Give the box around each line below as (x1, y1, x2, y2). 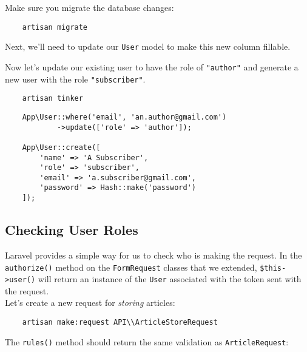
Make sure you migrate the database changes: (5, 1, 174, 13)
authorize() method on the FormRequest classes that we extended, (5, 260, 257, 273)
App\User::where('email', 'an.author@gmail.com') (22, 112, 227, 121)
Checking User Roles (5, 220, 138, 239)
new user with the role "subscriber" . (5, 72, 146, 85)
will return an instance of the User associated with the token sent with (38, 272, 302, 285)
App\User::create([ (22, 143, 101, 152)
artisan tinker (22, 94, 83, 103)
